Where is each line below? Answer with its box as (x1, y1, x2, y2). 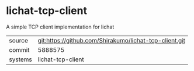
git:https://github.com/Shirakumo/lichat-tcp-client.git (37, 36, 186, 44)
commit (9, 45, 30, 54)
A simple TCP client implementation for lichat (6, 23, 115, 30)
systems (9, 55, 32, 63)
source (9, 36, 28, 44)
